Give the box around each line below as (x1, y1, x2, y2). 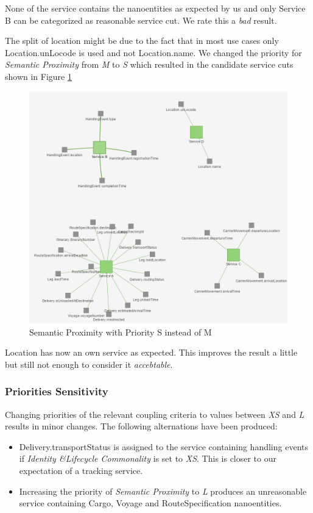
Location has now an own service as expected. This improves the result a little (5, 346, 298, 359)
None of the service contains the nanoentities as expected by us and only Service (5, 2, 306, 14)
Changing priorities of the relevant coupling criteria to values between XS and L (5, 407, 304, 420)
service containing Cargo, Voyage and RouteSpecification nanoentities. (19, 497, 282, 509)
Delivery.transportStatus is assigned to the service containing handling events (19, 440, 308, 453)
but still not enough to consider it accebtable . (5, 357, 173, 370)
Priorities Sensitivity (5, 384, 108, 399)
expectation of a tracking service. (19, 464, 143, 476)
